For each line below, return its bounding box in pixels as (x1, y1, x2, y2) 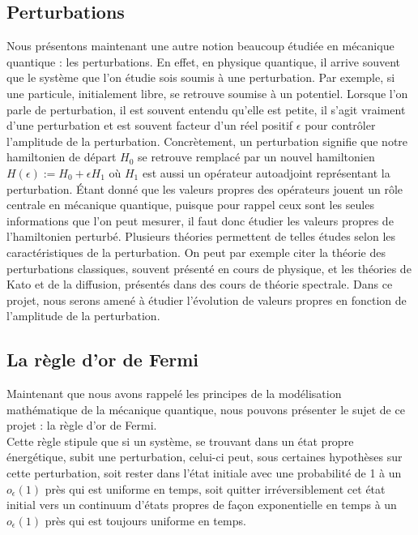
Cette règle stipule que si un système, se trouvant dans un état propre (6, 432, 354, 449)
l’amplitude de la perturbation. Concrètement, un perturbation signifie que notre (6, 132, 408, 149)
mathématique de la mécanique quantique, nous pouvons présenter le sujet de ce (6, 400, 405, 417)
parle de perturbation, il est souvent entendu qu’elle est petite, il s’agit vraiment (6, 101, 406, 118)
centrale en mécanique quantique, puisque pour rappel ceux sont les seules (6, 196, 374, 213)
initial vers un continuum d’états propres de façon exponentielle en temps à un (6, 496, 397, 513)
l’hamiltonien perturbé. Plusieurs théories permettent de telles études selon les (6, 228, 396, 245)
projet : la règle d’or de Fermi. (6, 417, 157, 434)
